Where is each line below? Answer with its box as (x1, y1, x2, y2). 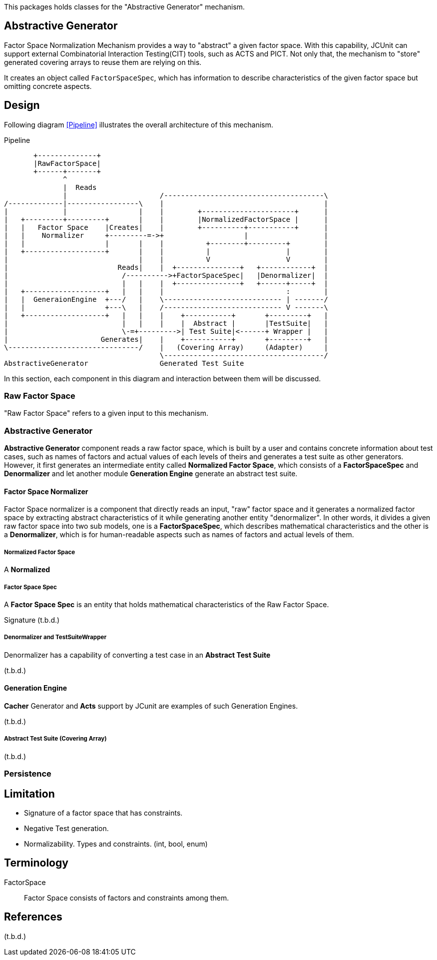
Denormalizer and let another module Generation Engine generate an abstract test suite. (4, 469, 298, 478)
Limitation (4, 787, 55, 800)
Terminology (4, 857, 68, 870)
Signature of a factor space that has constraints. (24, 808, 183, 817)
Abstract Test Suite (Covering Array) (4, 735, 107, 743)
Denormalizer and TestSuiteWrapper (4, 634, 107, 641)
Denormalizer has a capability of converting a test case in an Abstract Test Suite (4, 650, 271, 659)
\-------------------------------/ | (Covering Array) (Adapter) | (4, 343, 329, 351)
